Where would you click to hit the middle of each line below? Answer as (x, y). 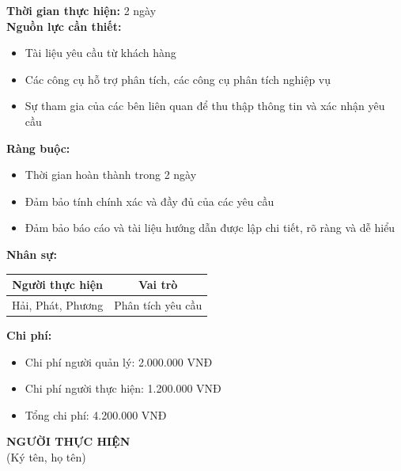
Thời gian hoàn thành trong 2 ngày (111, 175)
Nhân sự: (32, 254)
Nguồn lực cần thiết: (64, 26)
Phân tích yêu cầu (158, 304)
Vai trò (158, 285)
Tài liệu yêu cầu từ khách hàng (100, 53)
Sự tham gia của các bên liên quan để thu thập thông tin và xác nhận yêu (205, 106)
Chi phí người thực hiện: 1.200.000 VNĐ (123, 388)
